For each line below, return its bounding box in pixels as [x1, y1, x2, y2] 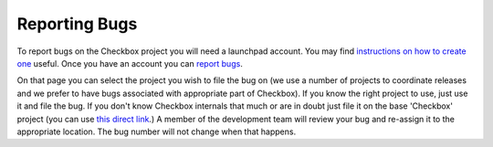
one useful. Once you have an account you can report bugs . [16, 58, 244, 68]
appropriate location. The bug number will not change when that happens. [16, 126, 297, 137]
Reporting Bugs [16, 14, 138, 34]
